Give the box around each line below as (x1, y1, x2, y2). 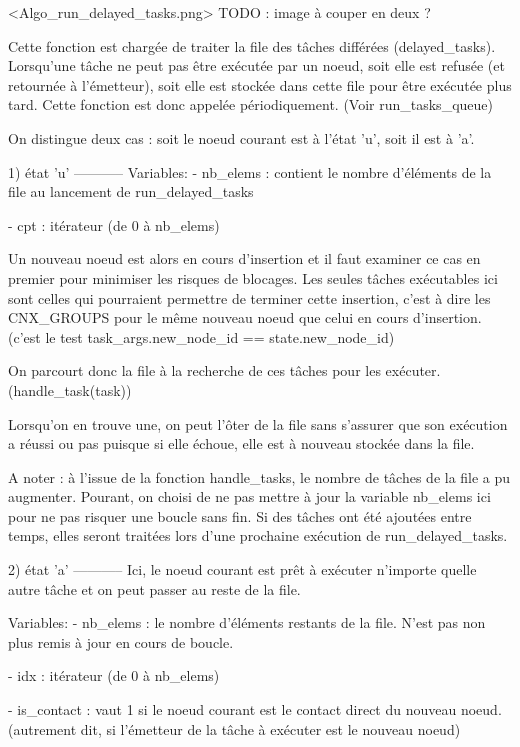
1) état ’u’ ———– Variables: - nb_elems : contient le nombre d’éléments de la (8, 161, 492, 182)
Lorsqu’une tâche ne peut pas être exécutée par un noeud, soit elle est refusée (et (8, 55, 505, 76)
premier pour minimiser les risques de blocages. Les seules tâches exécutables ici (8, 267, 498, 288)
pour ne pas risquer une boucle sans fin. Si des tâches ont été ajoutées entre (8, 505, 472, 526)
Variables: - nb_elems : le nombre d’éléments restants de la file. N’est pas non (8, 612, 486, 633)
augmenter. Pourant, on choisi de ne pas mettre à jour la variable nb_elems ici (8, 486, 491, 507)
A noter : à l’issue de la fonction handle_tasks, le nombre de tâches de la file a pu (8, 466, 511, 487)
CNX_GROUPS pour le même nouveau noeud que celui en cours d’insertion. (8, 307, 482, 328)
